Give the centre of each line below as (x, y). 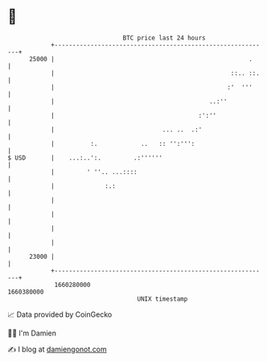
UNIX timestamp (162, 299)
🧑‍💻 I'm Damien (32, 333)
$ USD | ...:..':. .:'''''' (85, 158)
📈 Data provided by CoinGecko (60, 314)
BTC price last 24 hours (164, 38)
